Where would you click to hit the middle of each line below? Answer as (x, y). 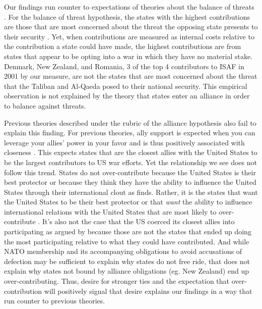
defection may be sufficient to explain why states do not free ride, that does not (127, 261)
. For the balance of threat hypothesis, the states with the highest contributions (127, 16)
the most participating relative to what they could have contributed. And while (127, 241)
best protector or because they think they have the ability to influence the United (130, 182)
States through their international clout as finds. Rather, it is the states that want (131, 192)
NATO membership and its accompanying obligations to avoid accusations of (123, 251)
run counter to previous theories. (55, 301)
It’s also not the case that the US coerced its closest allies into (138, 221)
